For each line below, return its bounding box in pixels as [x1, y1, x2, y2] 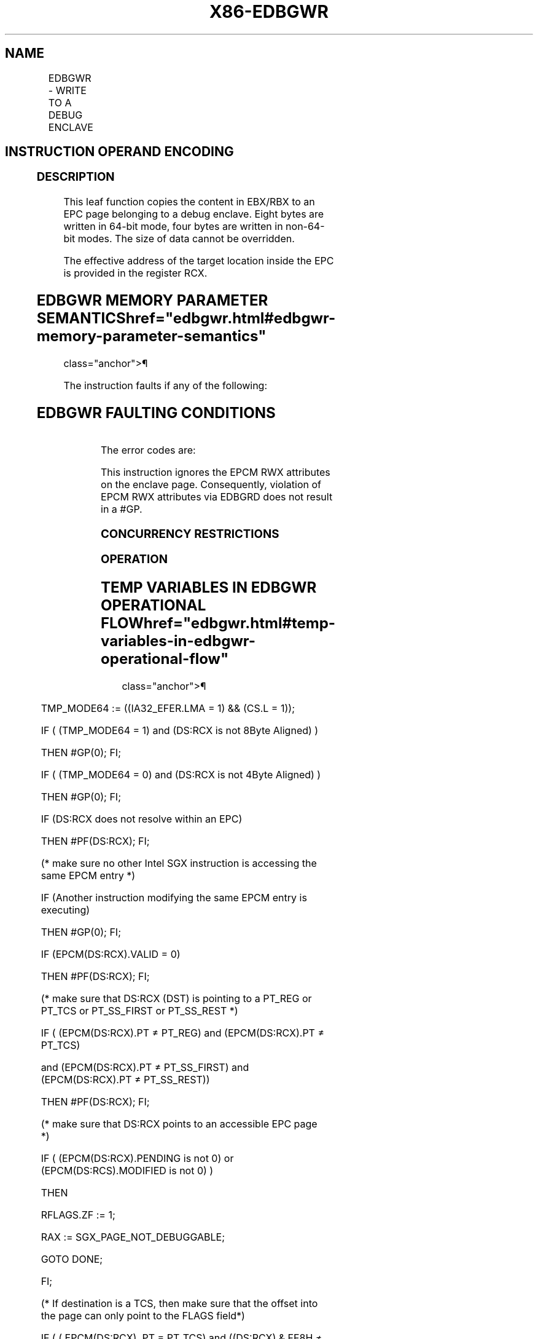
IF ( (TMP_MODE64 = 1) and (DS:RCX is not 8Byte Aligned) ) [41, 724, 319, 737]
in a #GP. [101, 502, 142, 515]
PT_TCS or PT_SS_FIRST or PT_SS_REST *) [41, 1005, 238, 1017]
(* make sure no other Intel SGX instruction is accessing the [41, 857, 317, 870]
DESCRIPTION [36, 170, 115, 184]
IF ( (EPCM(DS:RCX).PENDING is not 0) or [41, 1152, 234, 1165]
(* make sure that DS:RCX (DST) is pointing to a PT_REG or [41, 992, 312, 1005]
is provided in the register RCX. [63, 267, 208, 280]
